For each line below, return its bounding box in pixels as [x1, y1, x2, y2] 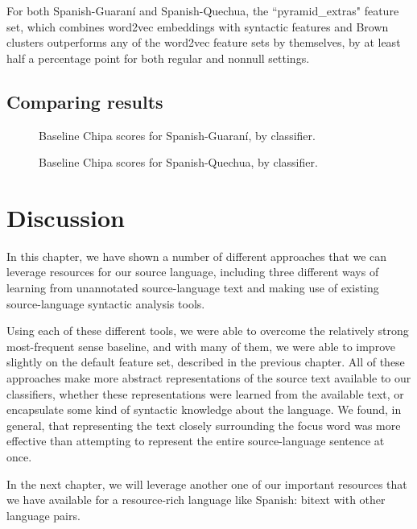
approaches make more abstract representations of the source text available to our [6, 370, 411, 386]
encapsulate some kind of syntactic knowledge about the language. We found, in [6, 401, 402, 418]
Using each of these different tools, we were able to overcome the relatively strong [6, 322, 409, 339]
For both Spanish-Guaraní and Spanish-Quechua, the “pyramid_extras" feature [6, 2, 399, 19]
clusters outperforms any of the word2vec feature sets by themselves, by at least [6, 34, 401, 51]
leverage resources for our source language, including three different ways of [6, 263, 379, 280]
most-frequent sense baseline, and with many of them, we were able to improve [6, 337, 395, 354]
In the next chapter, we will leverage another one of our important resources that [6, 475, 407, 492]
